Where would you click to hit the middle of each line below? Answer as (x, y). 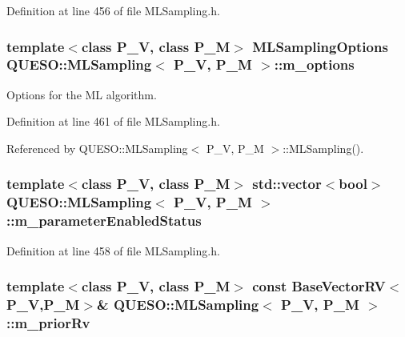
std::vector (287, 184)
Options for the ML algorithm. (82, 94)
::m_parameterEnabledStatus (104, 221)
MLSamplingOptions (320, 46)
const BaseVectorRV (319, 286)
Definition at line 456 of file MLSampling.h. (113, 10)
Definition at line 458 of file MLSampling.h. (113, 250)
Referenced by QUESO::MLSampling (97, 148)
